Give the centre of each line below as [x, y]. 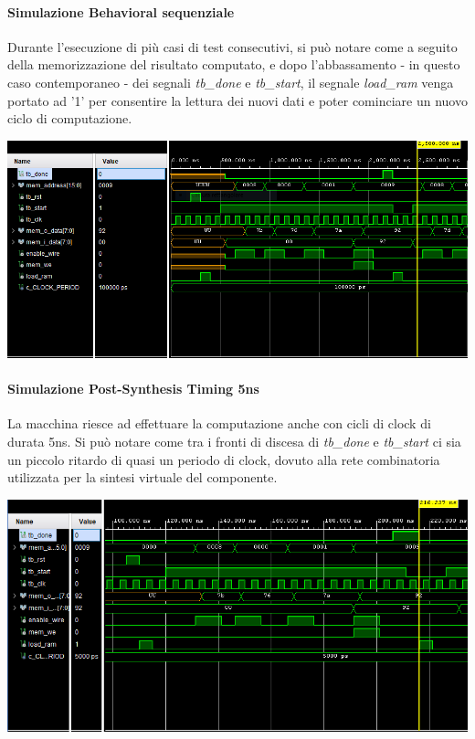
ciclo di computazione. [70, 118]
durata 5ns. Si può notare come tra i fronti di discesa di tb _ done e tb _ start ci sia [234, 441]
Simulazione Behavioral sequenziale [121, 11]
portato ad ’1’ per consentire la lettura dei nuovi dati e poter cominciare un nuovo [237, 100]
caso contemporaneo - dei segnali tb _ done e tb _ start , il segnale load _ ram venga [231, 82]
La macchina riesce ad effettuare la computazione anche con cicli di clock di [219, 423]
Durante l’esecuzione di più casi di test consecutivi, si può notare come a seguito [232, 46]
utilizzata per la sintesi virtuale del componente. [142, 477]
